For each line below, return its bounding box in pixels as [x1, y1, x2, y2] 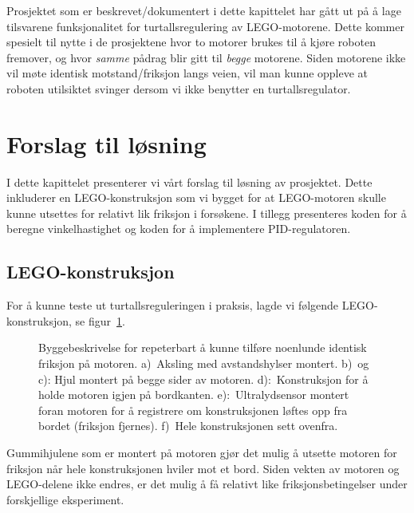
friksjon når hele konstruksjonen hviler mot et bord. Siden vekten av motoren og [6, 460, 400, 476]
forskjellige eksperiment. [6, 491, 124, 507]
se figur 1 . [75, 312, 125, 329]
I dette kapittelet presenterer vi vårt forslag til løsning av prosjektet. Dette [6, 173, 373, 190]
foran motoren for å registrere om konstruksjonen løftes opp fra [38, 401, 348, 418]
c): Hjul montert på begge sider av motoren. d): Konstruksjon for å [38, 370, 369, 387]
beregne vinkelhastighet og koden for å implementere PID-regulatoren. [6, 220, 351, 237]
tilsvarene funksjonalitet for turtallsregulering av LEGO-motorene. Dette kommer [6, 18, 404, 34]
